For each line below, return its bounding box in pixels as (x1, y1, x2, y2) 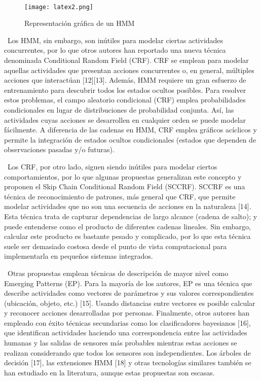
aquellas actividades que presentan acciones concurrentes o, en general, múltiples (4, 64, 254, 75)
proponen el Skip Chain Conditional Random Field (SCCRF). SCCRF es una (4, 181, 245, 192)
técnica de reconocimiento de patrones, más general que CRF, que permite (4, 191, 236, 201)
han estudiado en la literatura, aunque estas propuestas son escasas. (4, 367, 215, 377)
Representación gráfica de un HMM (24, 18, 135, 28)
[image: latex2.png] (24, 3, 94, 11)
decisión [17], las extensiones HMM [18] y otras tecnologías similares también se (4, 357, 251, 368)
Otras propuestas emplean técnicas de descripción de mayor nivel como (7, 267, 229, 278)
